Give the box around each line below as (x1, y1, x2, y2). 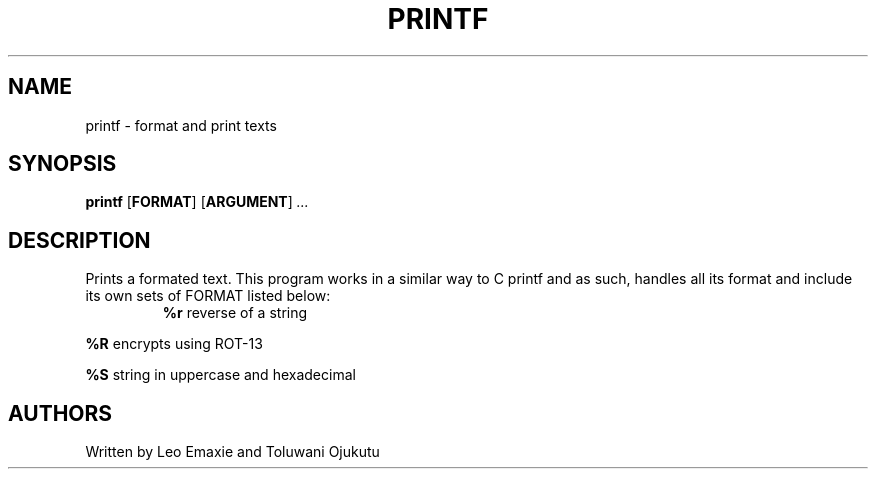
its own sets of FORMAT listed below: (85, 287, 331, 305)
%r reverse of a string (162, 304, 308, 322)
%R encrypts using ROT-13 (85, 335, 263, 353)
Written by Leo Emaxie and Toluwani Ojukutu (85, 443, 380, 461)
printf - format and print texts (85, 116, 277, 134)
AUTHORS (8, 400, 113, 426)
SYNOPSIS (8, 151, 117, 177)
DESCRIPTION (8, 227, 151, 253)
